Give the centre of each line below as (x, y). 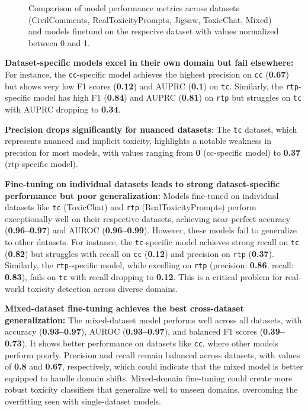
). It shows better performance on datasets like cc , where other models (150, 343)
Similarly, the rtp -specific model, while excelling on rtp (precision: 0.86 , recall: (149, 265)
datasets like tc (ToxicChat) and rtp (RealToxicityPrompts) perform (131, 207)
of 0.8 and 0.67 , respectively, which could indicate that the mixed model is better (154, 366)
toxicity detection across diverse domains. (103, 288)
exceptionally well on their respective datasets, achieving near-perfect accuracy (148, 218)
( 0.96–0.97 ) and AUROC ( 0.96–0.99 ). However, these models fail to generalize (151, 230)
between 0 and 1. (59, 42)
